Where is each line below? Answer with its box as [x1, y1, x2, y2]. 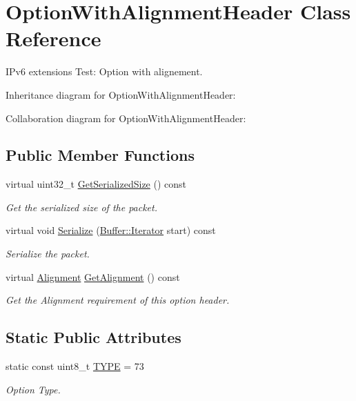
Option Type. [6, 382, 61, 396]
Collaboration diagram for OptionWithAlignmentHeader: [6, 110, 246, 125]
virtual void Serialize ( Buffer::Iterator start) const [6, 223, 216, 237]
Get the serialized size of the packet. [6, 199, 157, 214]
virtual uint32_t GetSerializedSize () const [6, 177, 187, 191]
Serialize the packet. [6, 246, 90, 261]
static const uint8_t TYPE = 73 [6, 359, 144, 373]
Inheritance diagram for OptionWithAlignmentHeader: [6, 87, 236, 101]
